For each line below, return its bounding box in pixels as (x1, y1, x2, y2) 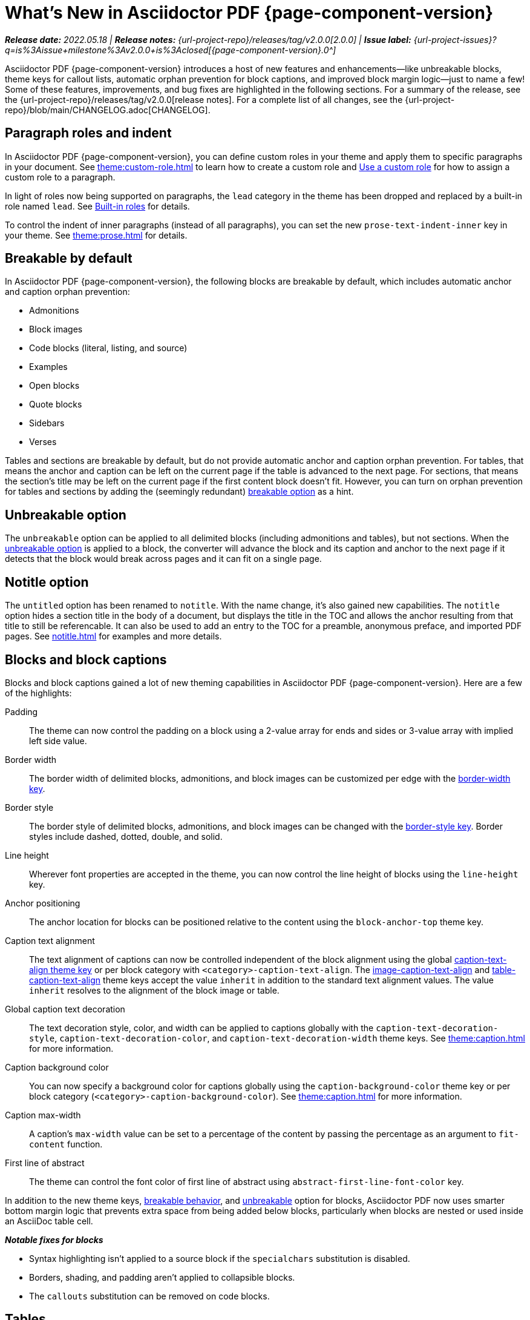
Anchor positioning (5, 897, 80, 908)
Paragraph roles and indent (5, 125, 172, 141)
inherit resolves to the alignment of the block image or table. (29, 985, 280, 995)
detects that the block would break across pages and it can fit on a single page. (5, 553, 322, 564)
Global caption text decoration (5, 1003, 125, 1014)
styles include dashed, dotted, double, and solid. (29, 831, 223, 842)
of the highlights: (5, 687, 72, 698)
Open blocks (29, 380, 80, 391)
